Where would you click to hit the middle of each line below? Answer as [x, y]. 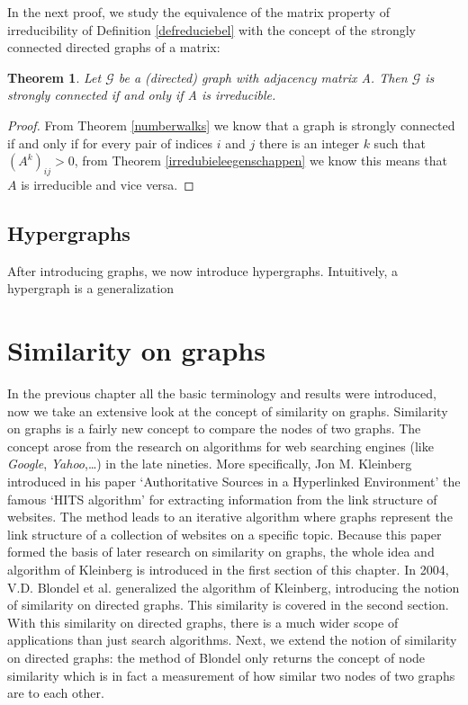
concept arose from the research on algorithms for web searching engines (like [220, 446]
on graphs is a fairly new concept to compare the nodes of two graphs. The [214, 428]
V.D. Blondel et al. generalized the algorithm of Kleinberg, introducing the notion [234, 587]
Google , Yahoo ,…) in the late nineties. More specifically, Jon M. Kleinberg [210, 464]
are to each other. [56, 693]
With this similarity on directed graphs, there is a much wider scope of [203, 622]
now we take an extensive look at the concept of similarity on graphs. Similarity [228, 411]
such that [400, 143]
